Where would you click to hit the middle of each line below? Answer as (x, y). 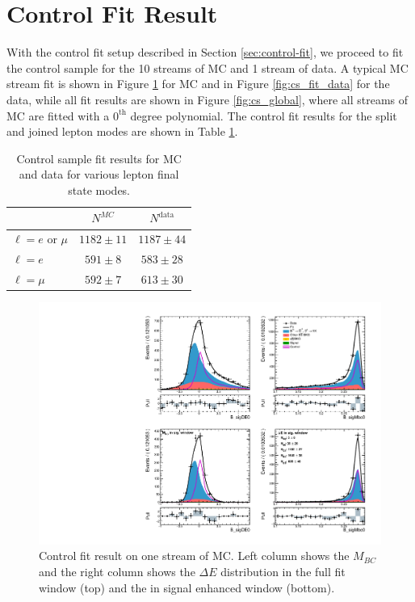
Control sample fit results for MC (99, 158)
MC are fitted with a (58, 115)
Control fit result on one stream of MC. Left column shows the (194, 556)
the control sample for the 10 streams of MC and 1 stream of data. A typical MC (207, 67)
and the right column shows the (117, 571)
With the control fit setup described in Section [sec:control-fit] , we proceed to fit (205, 52)
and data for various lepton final (99, 174)
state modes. (99, 189)
